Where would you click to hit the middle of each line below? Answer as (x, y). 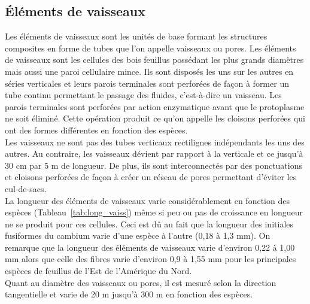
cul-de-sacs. (26, 188)
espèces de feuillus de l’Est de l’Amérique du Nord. (98, 271)
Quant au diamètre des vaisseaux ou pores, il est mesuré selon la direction (141, 282)
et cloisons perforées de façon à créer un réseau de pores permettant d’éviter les (151, 177)
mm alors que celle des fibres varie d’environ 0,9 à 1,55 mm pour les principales (151, 259)
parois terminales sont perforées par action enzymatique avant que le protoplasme (155, 106)
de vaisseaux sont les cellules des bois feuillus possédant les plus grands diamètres (154, 60)
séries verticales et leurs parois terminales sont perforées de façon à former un (147, 83)
